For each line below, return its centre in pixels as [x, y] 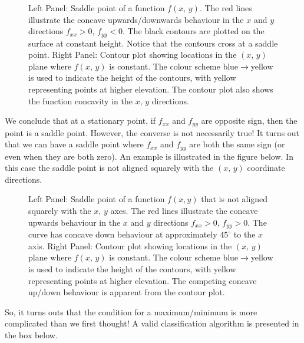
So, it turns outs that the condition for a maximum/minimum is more [131, 311]
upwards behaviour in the [75, 222]
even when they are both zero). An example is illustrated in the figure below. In [149, 156]
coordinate [266, 168]
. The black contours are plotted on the [193, 31]
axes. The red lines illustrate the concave [184, 211]
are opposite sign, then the [249, 121]
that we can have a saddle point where [74, 144]
